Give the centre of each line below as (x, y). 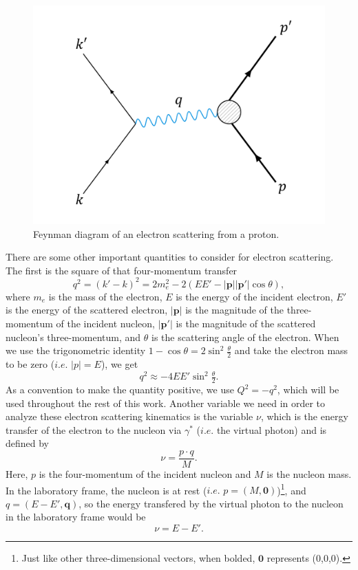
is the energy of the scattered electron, (87, 310)
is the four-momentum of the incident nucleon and (145, 474)
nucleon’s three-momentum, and (73, 337)
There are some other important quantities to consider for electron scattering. (170, 257)
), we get (119, 364)
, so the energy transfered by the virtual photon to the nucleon (211, 503)
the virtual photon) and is (272, 429)
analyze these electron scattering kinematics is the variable (129, 416)
